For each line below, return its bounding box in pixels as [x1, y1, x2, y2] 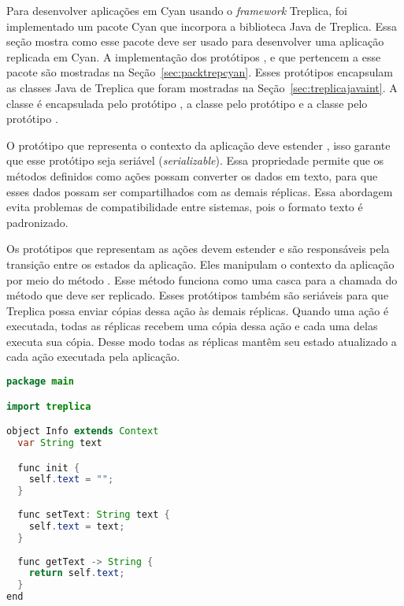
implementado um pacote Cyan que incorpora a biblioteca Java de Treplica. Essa [6, 17, 398, 34]
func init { [17, 462, 80, 474]
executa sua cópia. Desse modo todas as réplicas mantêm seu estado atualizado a [6, 333, 397, 349]
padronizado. [6, 214, 69, 230]
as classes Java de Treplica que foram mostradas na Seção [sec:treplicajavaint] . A [6, 79, 398, 95]
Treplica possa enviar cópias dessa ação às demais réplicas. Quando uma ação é [6, 302, 389, 318]
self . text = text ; [28, 520, 125, 532]
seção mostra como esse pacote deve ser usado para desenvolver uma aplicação [6, 33, 384, 50]
